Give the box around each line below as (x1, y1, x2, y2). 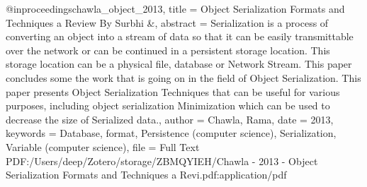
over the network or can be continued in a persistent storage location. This (6, 42, 330, 57)
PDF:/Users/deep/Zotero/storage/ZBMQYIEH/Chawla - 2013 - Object (6, 153, 318, 168)
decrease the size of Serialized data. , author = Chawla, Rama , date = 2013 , (6, 111, 334, 126)
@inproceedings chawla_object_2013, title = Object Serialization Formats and (6, 1, 345, 16)
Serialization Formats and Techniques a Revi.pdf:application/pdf (6, 167, 287, 182)
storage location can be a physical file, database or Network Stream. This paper (6, 56, 352, 71)
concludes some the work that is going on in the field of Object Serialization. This (6, 70, 361, 85)
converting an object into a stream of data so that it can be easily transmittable (6, 29, 354, 44)
